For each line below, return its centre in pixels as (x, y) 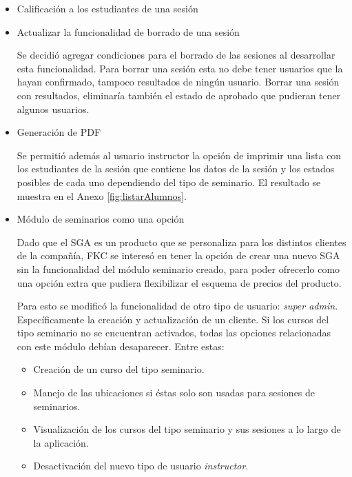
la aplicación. (61, 442)
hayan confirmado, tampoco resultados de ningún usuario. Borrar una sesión (178, 82)
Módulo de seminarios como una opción (101, 219)
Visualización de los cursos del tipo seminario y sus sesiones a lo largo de (187, 429)
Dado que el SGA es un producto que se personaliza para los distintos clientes (182, 242)
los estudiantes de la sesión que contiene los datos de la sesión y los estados (176, 169)
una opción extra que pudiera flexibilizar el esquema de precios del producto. (179, 282)
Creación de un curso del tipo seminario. (119, 369)
